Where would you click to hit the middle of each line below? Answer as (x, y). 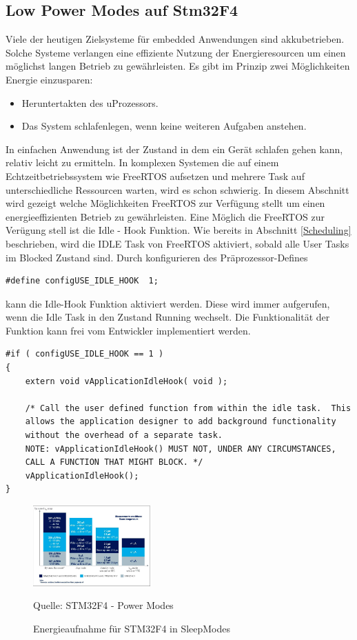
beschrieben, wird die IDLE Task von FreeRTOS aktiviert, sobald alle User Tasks (177, 243)
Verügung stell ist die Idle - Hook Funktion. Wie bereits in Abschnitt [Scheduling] (178, 230)
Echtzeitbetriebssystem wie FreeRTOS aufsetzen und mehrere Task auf (155, 176)
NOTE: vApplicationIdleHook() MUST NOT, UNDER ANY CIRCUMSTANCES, (181, 449)
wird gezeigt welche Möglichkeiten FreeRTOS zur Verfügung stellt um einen (165, 203)
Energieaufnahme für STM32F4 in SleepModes (132, 629)
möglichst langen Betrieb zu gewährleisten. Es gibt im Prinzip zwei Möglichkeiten (178, 66)
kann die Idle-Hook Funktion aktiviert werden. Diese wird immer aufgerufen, (168, 303)
